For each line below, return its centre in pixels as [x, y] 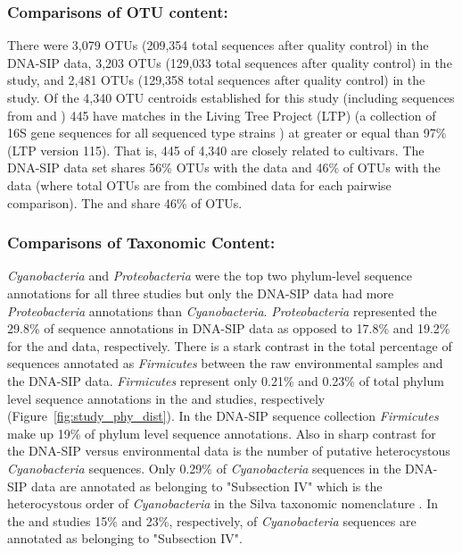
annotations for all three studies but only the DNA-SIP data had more [201, 293]
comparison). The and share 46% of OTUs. [125, 202]
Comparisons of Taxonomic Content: [141, 243]
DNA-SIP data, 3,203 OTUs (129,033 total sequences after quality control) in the [230, 62]
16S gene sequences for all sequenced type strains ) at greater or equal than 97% [227, 133]
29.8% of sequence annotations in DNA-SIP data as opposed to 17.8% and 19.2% [229, 328]
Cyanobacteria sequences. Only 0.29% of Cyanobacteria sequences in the [204, 468]
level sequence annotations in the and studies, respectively [166, 398]
